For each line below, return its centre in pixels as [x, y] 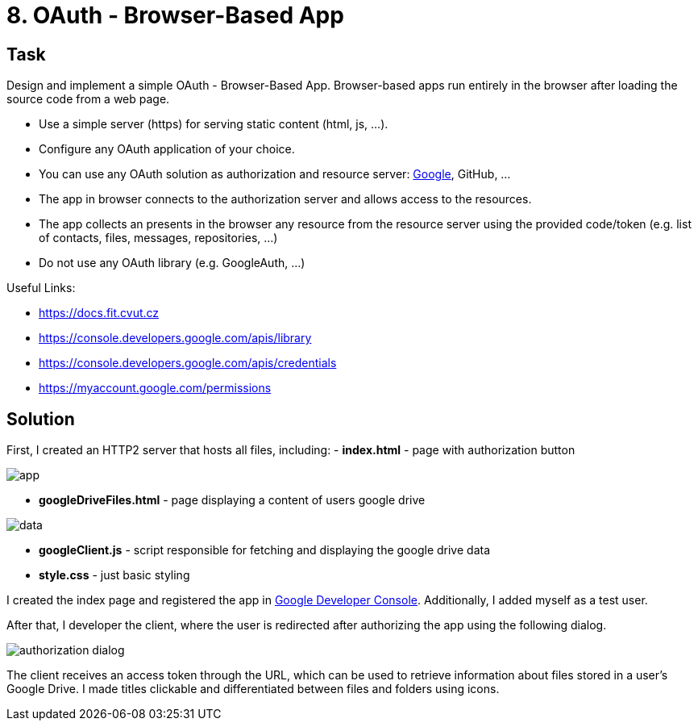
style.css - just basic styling [114, 575]
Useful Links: [41, 288]
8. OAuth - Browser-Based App [175, 15]
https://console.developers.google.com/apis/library [175, 338]
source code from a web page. [88, 99]
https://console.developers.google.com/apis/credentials [188, 363]
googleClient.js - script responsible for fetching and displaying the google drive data [264, 550]
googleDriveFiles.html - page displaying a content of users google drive [232, 500]
